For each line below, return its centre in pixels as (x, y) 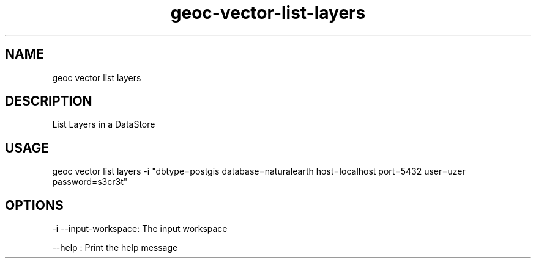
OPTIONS (34, 205)
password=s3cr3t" (90, 182)
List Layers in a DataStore (104, 124)
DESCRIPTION (49, 101)
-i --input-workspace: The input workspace (140, 229)
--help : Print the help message (115, 248)
